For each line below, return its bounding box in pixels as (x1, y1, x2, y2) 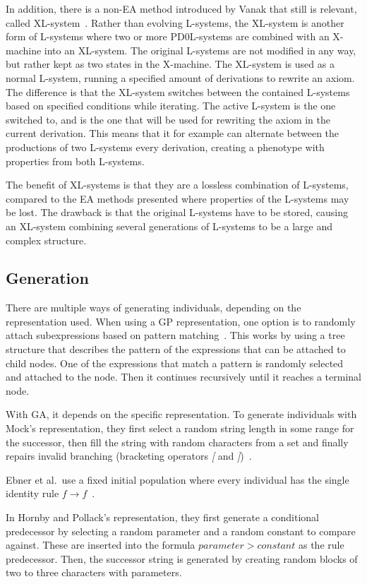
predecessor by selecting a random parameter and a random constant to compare (6, 523, 356, 538)
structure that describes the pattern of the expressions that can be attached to (6, 342, 346, 357)
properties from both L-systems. (6, 153, 145, 168)
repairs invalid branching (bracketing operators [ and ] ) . (6, 448, 252, 463)
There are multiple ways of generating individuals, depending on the (6, 300, 301, 315)
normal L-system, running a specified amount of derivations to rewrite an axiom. (6, 70, 355, 85)
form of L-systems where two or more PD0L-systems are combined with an (6, 29, 330, 44)
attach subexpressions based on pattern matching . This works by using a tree (6, 328, 345, 342)
